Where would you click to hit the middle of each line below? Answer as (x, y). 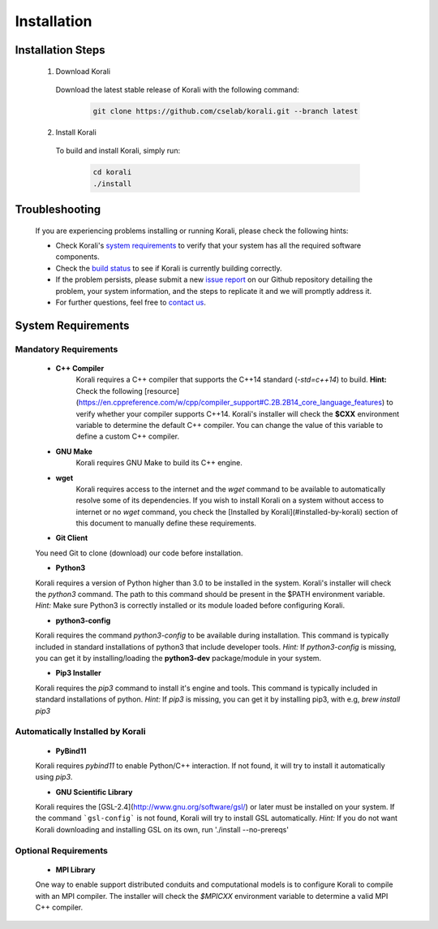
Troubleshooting (58, 210)
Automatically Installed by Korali (80, 732)
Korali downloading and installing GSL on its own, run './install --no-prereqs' (162, 829)
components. (78, 257)
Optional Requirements (62, 850)
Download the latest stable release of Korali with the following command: (177, 89)
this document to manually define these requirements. (166, 523)
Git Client (72, 538)
